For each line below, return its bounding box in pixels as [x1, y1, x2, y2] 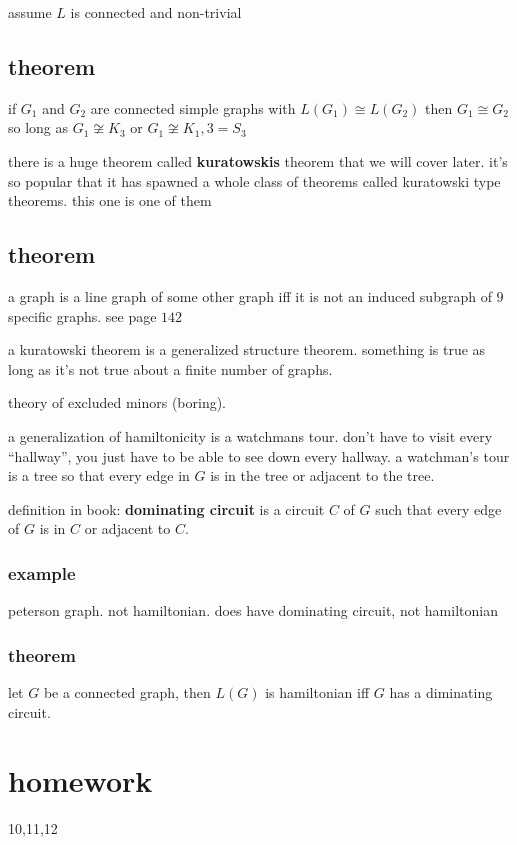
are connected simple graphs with [90, 97, 296, 118]
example [8, 560, 76, 585]
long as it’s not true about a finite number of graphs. [8, 358, 333, 379]
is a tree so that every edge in [8, 465, 190, 486]
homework [8, 760, 153, 801]
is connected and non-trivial [70, 2, 242, 22]
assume [8, 2, 52, 22]
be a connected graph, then [43, 681, 211, 702]
